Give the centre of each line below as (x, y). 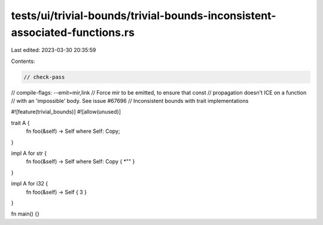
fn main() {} (25, 214)
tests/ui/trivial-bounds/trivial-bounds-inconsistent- (144, 16)
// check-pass (44, 77)
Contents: (23, 61)
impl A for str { (29, 153)
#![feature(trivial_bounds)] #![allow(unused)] (66, 112)
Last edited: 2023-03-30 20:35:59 (54, 50)
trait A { (20, 123)
